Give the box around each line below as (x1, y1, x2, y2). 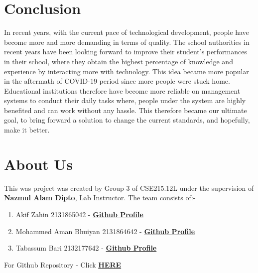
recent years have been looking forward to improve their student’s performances (4, 46, 247, 57)
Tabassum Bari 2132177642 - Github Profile (15, 243, 157, 253)
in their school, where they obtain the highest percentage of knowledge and (4, 56, 233, 66)
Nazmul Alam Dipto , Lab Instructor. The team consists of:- (4, 192, 196, 203)
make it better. (4, 125, 50, 135)
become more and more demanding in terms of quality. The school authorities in (4, 36, 250, 47)
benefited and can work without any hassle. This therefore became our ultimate (4, 105, 247, 115)
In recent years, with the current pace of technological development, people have (4, 27, 249, 37)
